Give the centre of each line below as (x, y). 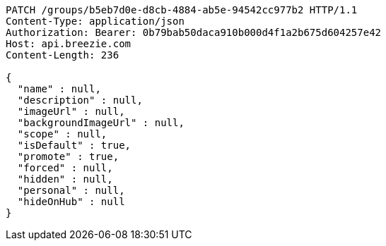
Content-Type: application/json (95, 21)
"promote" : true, (68, 156)
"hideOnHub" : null (71, 202)
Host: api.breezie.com (69, 44)
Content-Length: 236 (63, 55)
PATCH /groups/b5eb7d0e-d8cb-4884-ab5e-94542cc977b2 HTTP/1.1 (182, 10)
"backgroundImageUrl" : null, (101, 123)
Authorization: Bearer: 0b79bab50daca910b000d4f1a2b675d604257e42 (194, 32)
